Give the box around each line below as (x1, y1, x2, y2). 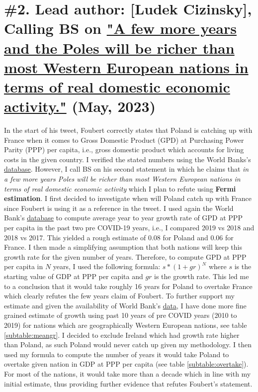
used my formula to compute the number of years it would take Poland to (4, 349, 229, 359)
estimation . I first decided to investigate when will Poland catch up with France (4, 193, 252, 203)
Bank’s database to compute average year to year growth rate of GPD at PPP (4, 212, 243, 223)
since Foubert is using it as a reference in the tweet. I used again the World (4, 202, 234, 213)
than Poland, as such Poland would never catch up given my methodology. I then (4, 339, 252, 350)
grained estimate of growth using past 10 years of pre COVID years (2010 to (4, 310, 237, 320)
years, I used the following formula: (53, 261, 161, 272)
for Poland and (163, 232, 208, 242)
